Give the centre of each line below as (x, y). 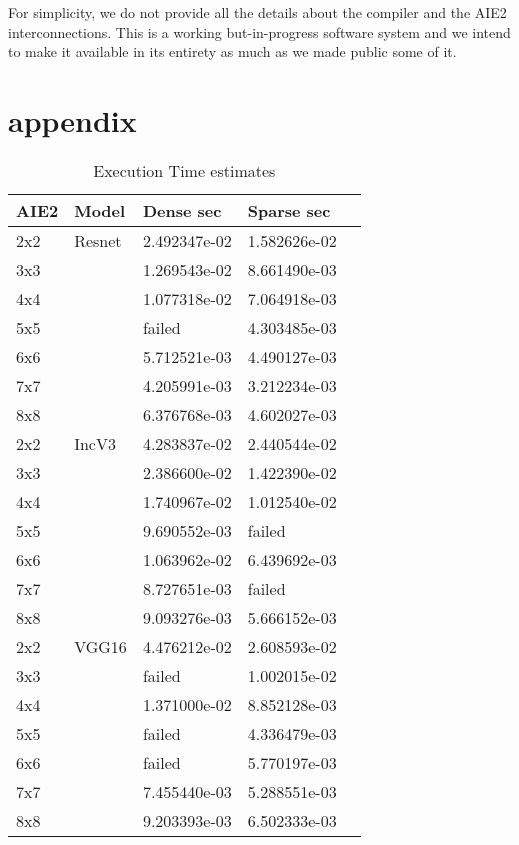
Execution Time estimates (184, 170)
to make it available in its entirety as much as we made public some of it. (232, 51)
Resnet (98, 240)
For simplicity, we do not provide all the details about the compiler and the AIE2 (257, 12)
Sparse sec (289, 210)
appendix (72, 119)
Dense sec (182, 210)
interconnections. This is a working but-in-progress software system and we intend (259, 31)
